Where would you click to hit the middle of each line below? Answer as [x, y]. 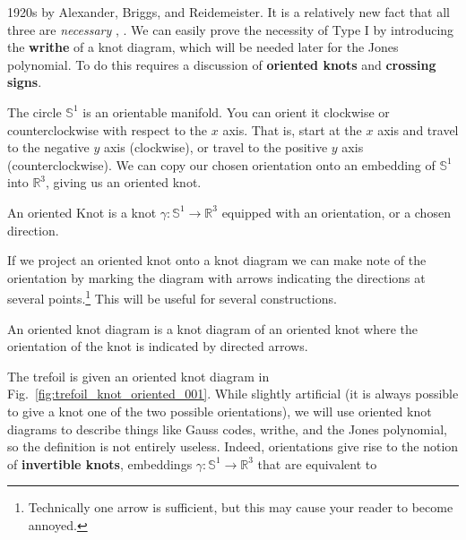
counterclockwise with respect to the [108, 129]
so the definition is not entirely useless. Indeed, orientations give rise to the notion [233, 446]
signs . [25, 82]
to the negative [48, 147]
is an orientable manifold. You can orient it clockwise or [236, 111]
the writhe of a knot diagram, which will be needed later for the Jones [203, 47]
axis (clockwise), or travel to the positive [216, 147]
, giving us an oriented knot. [124, 182]
